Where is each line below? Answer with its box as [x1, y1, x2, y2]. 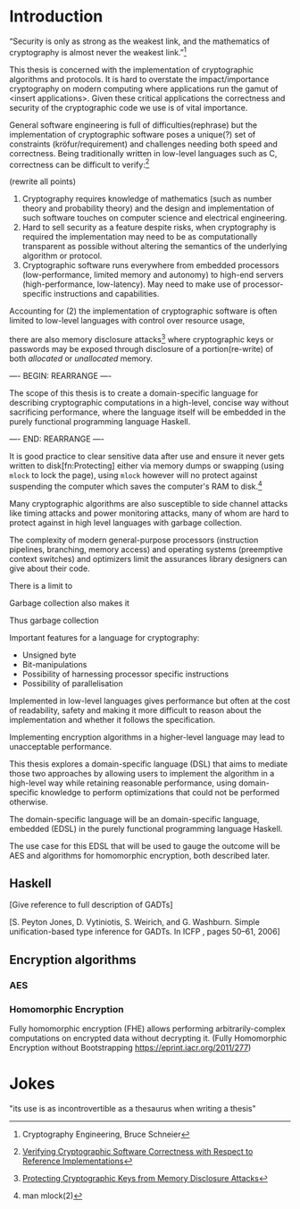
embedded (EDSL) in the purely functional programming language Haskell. [9, 823, 283, 834]
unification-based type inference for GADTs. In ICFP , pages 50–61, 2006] [9, 927, 281, 937]
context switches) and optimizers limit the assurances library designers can [9, 553, 287, 564]
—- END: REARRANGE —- [9, 433, 104, 444]
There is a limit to [9, 580, 73, 591]
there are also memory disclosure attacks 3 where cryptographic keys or [9, 332, 274, 345]
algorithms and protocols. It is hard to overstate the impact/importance [9, 73, 270, 84]
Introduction [9, 6, 104, 27]
